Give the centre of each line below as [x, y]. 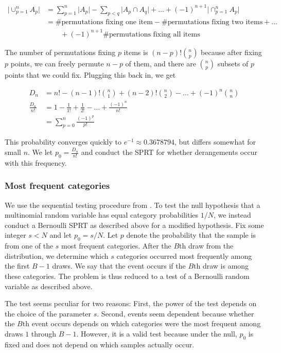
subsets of [233, 63]
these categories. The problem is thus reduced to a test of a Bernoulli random [127, 276]
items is [136, 52]
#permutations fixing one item [104, 22]
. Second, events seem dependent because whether [175, 313]
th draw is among [221, 266]
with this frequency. [36, 162]
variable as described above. [49, 286]
